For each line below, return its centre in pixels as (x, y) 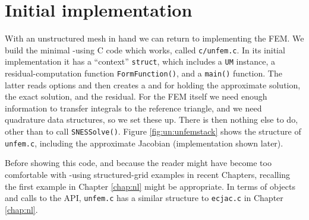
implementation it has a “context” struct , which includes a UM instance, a (140, 61)
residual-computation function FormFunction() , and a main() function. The (144, 73)
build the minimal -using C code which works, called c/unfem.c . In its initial (145, 50)
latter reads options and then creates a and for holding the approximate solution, (153, 85)
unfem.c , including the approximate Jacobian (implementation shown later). (144, 143)
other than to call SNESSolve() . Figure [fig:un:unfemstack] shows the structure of (153, 131)
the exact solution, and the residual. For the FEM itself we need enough (136, 96)
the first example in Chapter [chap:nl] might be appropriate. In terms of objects (150, 186)
